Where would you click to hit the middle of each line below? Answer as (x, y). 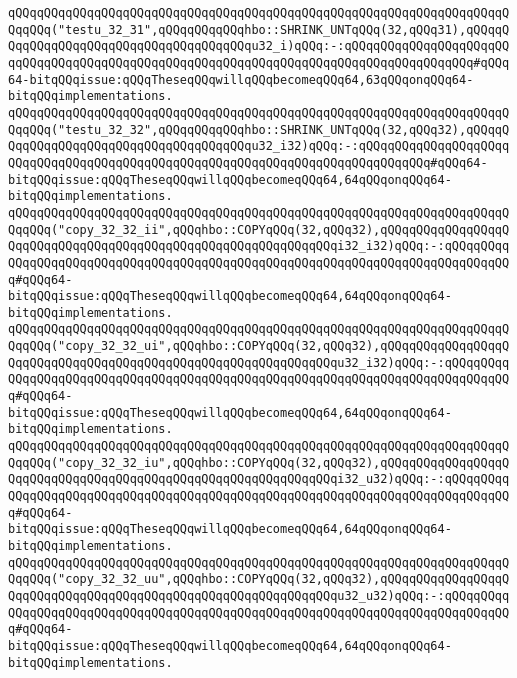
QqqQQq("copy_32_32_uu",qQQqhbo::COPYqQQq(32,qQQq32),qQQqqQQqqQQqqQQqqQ (259, 579)
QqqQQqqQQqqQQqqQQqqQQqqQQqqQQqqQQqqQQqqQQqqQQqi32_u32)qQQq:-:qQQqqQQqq (259, 479)
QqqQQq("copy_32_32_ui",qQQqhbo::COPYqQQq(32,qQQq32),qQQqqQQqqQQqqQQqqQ (259, 346)
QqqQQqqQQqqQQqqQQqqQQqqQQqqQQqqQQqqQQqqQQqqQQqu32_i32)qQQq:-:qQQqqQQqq (259, 362)
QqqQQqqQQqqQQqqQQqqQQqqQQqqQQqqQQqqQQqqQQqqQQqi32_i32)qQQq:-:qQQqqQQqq (259, 246)
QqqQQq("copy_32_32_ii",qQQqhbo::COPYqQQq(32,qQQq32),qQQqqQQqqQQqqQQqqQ (259, 229)
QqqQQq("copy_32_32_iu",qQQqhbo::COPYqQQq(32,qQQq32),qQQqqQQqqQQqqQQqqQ (259, 462)
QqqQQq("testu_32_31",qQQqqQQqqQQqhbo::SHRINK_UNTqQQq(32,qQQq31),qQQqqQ (259, 29)
